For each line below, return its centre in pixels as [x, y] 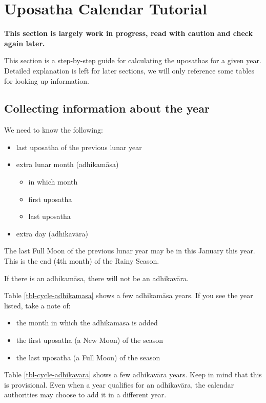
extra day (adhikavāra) [52, 233]
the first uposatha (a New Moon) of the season [89, 340]
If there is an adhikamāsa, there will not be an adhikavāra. [97, 278]
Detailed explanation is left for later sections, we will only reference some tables [129, 70]
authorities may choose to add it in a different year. [85, 395]
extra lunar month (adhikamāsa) [67, 164]
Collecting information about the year [107, 108]
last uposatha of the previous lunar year [79, 147]
